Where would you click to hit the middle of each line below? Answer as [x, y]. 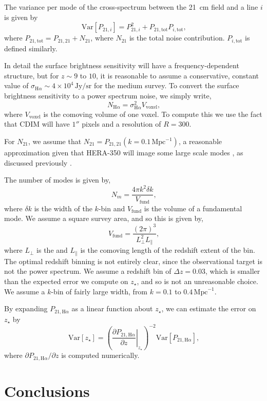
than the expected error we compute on [66, 281]
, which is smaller [233, 271]
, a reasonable [200, 141]
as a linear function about [112, 308]
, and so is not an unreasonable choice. [197, 281]
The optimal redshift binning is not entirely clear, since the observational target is [133, 261]
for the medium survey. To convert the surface [166, 85]
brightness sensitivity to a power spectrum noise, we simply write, [108, 96]
